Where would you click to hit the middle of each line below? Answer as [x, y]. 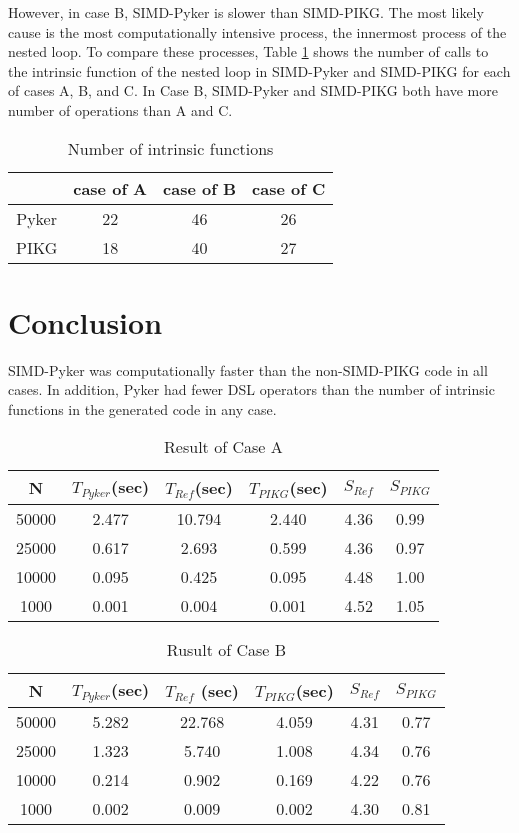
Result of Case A [223, 447]
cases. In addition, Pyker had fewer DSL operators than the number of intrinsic [251, 389]
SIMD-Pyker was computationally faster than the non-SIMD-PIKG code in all [248, 369]
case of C [289, 188]
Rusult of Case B [226, 650]
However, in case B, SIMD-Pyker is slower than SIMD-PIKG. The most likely [246, 12]
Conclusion [85, 321]
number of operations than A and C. [120, 109]
